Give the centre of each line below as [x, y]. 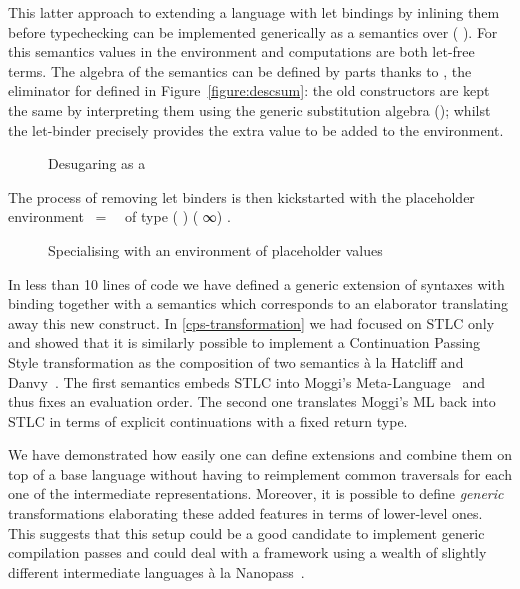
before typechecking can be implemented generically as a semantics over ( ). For [253, 31]
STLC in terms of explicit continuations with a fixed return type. [208, 420]
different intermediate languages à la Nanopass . [156, 571]
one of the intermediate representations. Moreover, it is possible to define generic [256, 493]
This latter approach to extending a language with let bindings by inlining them [254, 12]
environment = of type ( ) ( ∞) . [119, 216]
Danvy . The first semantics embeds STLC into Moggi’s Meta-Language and [246, 381]
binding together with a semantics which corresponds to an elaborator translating [258, 303]
